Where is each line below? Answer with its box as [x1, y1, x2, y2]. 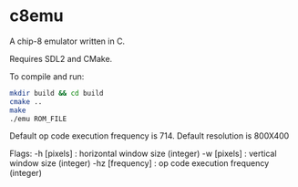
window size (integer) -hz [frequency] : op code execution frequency [9, 158, 270, 169]
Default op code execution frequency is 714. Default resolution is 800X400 [9, 130, 290, 141]
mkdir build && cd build [9, 88, 104, 98]
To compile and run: [9, 70, 85, 82]
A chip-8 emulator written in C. [9, 36, 126, 47]
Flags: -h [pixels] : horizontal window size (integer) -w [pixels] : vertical [9, 148, 277, 160]
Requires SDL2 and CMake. [9, 53, 113, 64]
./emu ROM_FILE [9, 114, 67, 123]
